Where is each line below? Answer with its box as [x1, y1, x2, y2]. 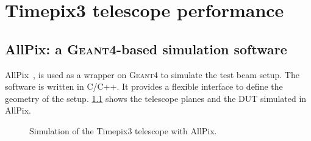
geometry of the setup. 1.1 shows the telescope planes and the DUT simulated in [5, 92, 307, 104]
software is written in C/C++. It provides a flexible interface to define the [5, 80, 283, 93]
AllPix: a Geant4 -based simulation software [5, 39, 287, 58]
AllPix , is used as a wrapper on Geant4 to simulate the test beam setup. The [5, 68, 299, 81]
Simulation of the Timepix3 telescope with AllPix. [29, 124, 217, 137]
